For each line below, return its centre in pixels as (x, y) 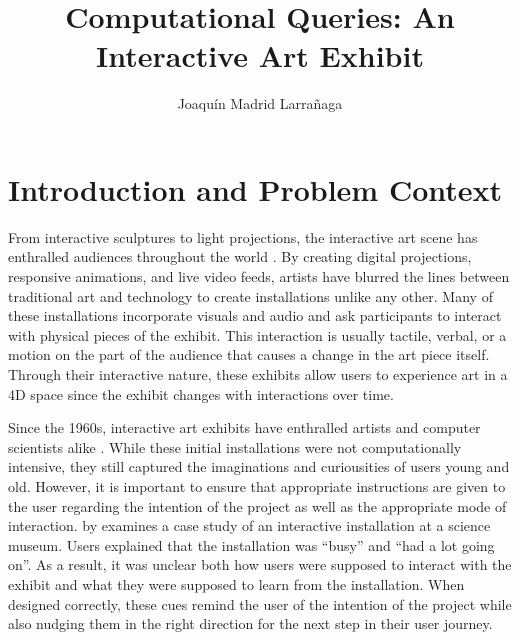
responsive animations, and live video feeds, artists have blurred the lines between (259, 276)
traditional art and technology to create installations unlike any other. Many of (250, 295)
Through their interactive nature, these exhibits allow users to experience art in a (258, 374)
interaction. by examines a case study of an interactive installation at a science (249, 525)
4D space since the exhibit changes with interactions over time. (201, 393)
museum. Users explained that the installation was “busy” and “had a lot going (251, 544)
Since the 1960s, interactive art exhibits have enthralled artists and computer (244, 427)
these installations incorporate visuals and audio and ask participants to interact (255, 315)
